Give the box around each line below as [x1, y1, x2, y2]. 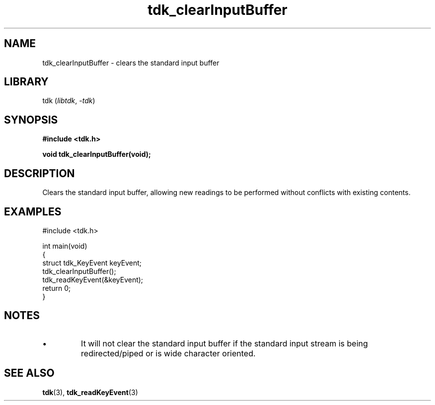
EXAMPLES [4, 205, 62, 218]
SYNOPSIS [4, 113, 58, 126]
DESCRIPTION [4, 167, 75, 180]
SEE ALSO [4, 367, 55, 380]
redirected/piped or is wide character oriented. [81, 348, 256, 358]
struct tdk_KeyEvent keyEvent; [42, 258, 142, 267]
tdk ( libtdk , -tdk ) [42, 96, 95, 105]
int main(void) [42, 241, 87, 250]
